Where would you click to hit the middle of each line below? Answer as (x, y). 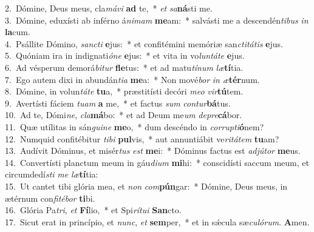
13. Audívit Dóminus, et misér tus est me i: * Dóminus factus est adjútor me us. (153, 151)
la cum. (18, 32)
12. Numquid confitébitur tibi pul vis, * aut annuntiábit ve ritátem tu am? (142, 138)
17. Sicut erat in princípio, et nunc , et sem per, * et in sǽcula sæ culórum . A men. (157, 221)
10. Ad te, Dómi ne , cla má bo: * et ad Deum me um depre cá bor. (124, 115)
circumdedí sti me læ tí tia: (52, 174)
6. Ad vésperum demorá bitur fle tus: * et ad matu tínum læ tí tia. (124, 67)
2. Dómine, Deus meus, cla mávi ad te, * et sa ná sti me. (109, 8)
